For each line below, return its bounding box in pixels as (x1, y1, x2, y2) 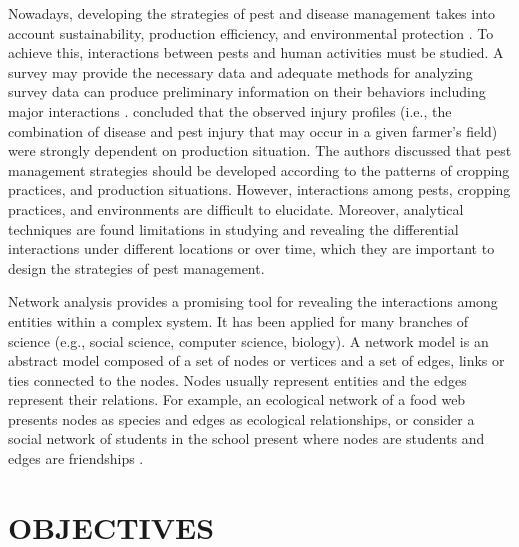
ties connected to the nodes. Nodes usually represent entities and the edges (8, 369, 467, 390)
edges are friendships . (8, 448, 144, 469)
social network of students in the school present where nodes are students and (8, 428, 485, 449)
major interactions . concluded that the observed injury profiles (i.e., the (8, 100, 452, 121)
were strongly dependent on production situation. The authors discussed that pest (8, 140, 512, 161)
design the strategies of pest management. (8, 257, 265, 278)
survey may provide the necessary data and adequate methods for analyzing (8, 61, 473, 82)
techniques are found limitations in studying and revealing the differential (8, 218, 459, 239)
